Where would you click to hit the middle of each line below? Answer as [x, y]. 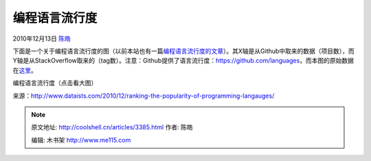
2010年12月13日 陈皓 [42, 39]
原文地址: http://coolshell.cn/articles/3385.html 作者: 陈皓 [112, 127]
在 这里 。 [25, 70]
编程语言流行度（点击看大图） [55, 83]
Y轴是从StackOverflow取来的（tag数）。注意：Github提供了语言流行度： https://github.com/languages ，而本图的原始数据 [183, 61]
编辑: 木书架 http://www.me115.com [81, 140]
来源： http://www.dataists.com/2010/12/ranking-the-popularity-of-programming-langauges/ [144, 96]
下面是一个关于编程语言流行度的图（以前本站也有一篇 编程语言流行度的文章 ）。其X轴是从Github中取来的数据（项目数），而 [184, 51]
